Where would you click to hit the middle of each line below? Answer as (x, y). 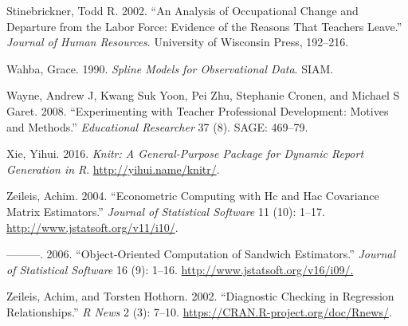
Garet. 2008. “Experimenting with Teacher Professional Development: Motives (198, 110)
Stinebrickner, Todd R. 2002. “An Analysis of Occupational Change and (182, 10)
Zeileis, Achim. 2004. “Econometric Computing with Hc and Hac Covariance (193, 196)
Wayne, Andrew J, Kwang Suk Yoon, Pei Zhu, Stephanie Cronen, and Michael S (203, 95)
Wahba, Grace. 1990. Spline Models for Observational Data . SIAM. (170, 68)
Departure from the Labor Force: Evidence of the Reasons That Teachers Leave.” (204, 26)
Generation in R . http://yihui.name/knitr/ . (113, 169)
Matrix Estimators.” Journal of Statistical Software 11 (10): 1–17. (166, 211)
